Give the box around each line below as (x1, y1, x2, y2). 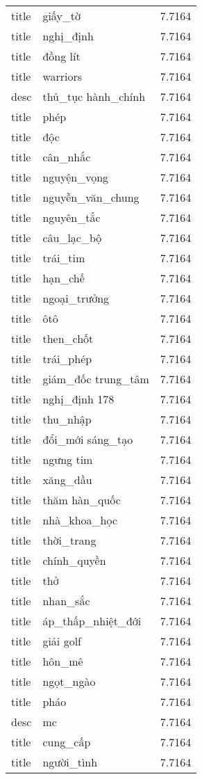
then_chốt (42, 330, 94, 346)
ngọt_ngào (42, 673, 96, 689)
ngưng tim (42, 451, 93, 467)
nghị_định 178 (42, 391, 115, 407)
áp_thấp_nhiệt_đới (42, 613, 142, 629)
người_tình (42, 754, 98, 770)
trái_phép (42, 351, 92, 367)
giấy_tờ (42, 8, 81, 24)
